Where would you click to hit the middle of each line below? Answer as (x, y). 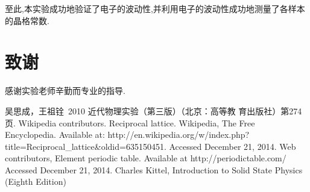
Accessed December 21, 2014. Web (232, 146)
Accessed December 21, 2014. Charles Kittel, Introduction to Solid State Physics (154, 169)
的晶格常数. (27, 20)
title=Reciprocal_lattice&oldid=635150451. (86, 146)
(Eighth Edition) (36, 181)
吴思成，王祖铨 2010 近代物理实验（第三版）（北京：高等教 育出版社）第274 (153, 110)
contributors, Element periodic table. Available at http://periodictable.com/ (146, 158)
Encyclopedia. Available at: (55, 135)
